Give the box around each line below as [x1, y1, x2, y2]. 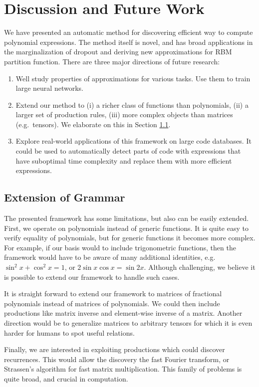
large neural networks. [15, 83, 83, 93]
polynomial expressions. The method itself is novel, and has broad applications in [4, 36, 253, 47]
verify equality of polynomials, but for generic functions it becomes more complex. [4, 232, 256, 243]
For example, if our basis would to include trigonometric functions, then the [4, 242, 236, 252]
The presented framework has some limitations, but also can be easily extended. [4, 213, 249, 223]
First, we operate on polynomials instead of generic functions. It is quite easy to [4, 222, 249, 233]
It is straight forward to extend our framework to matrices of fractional [4, 288, 222, 299]
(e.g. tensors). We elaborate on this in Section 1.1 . [15, 119, 171, 129]
